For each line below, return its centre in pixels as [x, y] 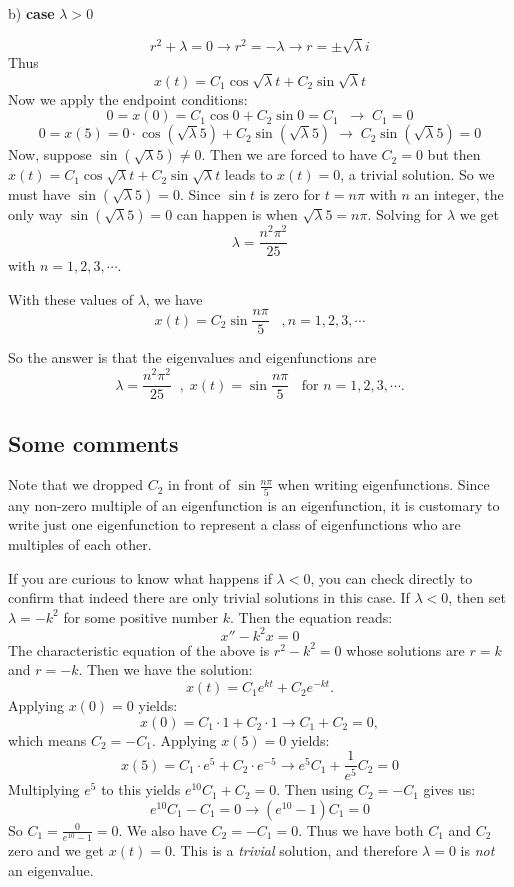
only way [35, 214]
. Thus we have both [361, 829]
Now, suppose [50, 154]
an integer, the [459, 194]
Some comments [93, 442]
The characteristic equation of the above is [139, 649]
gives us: [449, 789]
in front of [199, 484]
